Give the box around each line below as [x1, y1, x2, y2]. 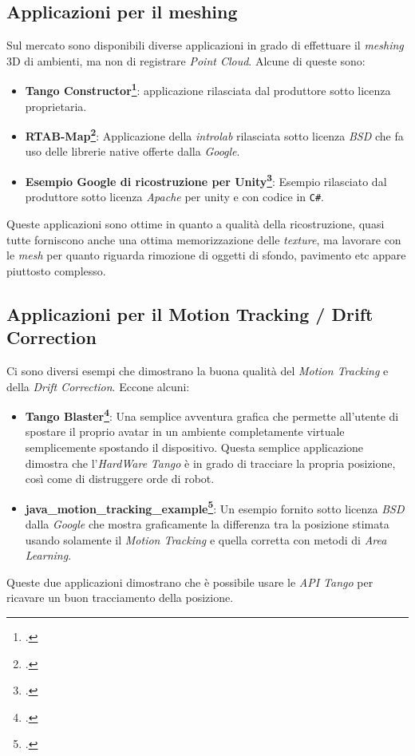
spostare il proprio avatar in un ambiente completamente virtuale [25, 423, 345, 440]
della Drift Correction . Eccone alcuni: [6, 378, 190, 394]
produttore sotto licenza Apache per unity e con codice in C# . [25, 188, 324, 205]
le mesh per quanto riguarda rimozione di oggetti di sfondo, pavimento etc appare [6, 247, 406, 263]
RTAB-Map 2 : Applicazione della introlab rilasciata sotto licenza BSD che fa [25, 125, 404, 144]
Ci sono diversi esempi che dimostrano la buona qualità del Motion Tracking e [6, 362, 389, 378]
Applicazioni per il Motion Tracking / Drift [6, 301, 373, 326]
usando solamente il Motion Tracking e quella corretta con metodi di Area [25, 531, 387, 548]
